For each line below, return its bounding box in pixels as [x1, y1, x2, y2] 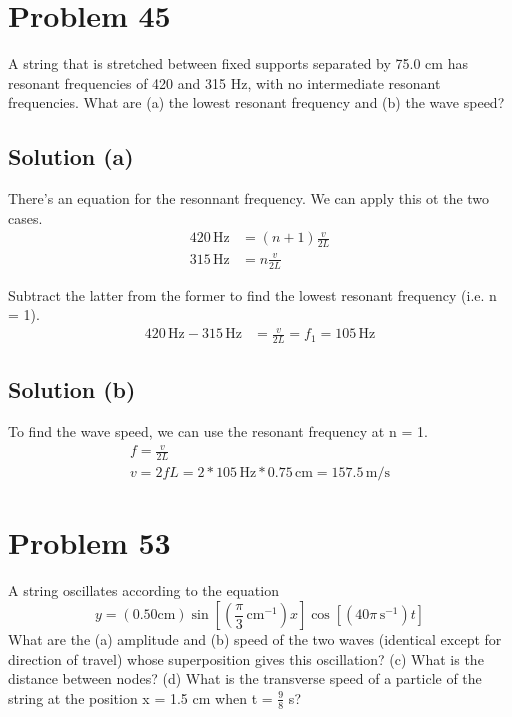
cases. [8, 207, 43, 228]
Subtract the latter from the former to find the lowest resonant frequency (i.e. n [8, 284, 497, 305]
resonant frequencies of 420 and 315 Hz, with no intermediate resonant [8, 72, 441, 93]
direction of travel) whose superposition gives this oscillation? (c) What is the [8, 648, 484, 669]
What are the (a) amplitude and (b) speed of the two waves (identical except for [8, 629, 502, 650]
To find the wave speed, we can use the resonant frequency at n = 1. [8, 421, 428, 442]
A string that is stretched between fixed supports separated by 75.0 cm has [8, 53, 468, 74]
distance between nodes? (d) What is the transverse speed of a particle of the [8, 668, 482, 689]
